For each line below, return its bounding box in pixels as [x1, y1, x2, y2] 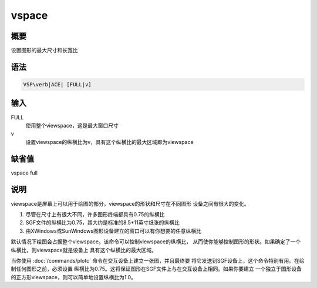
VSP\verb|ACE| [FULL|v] [23, 81, 92, 88]
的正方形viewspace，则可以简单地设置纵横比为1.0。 [11, 273, 136, 280]
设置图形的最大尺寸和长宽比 [11, 47, 78, 54]
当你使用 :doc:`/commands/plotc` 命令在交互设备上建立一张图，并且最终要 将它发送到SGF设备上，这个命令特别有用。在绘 [11, 257, 305, 264]
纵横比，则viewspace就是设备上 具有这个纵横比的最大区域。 [11, 246, 157, 253]
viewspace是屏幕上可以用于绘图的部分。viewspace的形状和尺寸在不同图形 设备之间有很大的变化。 [11, 200, 249, 207]
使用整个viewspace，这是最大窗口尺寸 [25, 122, 119, 129]
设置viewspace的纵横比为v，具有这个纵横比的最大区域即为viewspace [25, 138, 194, 145]
